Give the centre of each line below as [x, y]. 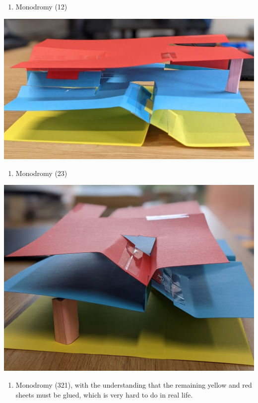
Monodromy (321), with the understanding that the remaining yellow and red [134, 384]
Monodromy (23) [41, 173]
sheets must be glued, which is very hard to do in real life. [104, 394]
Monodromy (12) [41, 6]
